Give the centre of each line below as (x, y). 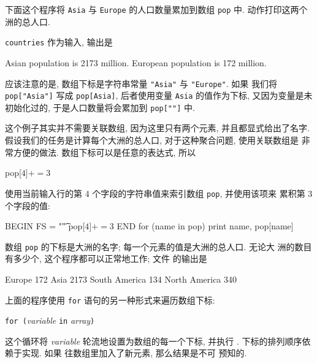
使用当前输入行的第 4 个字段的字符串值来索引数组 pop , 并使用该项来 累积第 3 (159, 193)
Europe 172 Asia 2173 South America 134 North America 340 (121, 279)
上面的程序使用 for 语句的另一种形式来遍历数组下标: (110, 300)
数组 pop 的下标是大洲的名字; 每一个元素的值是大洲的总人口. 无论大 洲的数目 (158, 246)
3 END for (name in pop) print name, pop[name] (201, 226)
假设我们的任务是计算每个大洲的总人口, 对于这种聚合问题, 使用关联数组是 (152, 140)
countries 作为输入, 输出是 (59, 42)
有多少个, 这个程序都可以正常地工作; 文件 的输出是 (106, 258)
